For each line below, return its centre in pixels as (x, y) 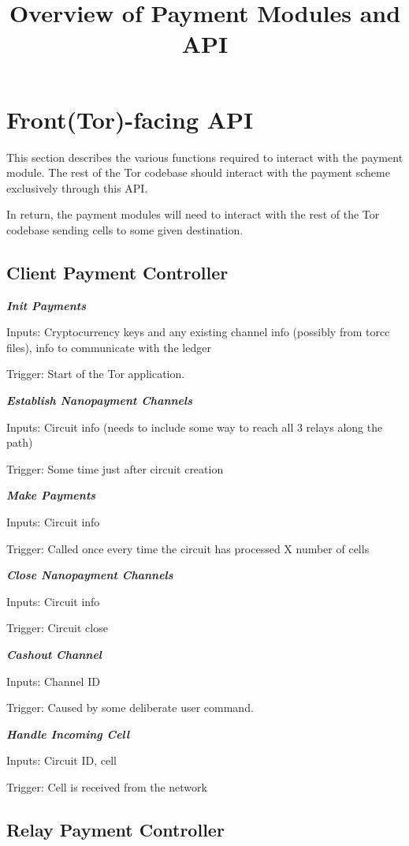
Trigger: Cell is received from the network (107, 786)
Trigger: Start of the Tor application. (96, 374)
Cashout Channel (54, 654)
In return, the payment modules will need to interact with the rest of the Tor (193, 214)
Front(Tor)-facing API (130, 119)
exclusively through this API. (77, 187)
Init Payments (46, 305)
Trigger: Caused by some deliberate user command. (130, 707)
